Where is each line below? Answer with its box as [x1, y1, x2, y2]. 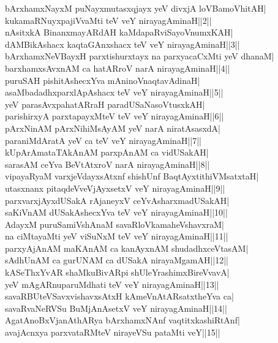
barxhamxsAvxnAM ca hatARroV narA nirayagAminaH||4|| [5, 61, 230, 74]
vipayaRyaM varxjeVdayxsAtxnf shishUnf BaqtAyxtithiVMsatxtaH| [5, 170, 259, 183]
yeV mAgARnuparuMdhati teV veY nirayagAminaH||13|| [5, 277, 219, 290]
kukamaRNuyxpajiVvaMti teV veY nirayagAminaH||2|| [5, 13, 212, 26]
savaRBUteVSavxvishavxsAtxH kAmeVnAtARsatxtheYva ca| [5, 290, 234, 303]
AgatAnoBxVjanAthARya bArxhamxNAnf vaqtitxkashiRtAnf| [5, 314, 240, 326]
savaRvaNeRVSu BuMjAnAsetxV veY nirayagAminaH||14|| [5, 301, 227, 314]
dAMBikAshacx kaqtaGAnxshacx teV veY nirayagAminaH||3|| [5, 37, 240, 50]
